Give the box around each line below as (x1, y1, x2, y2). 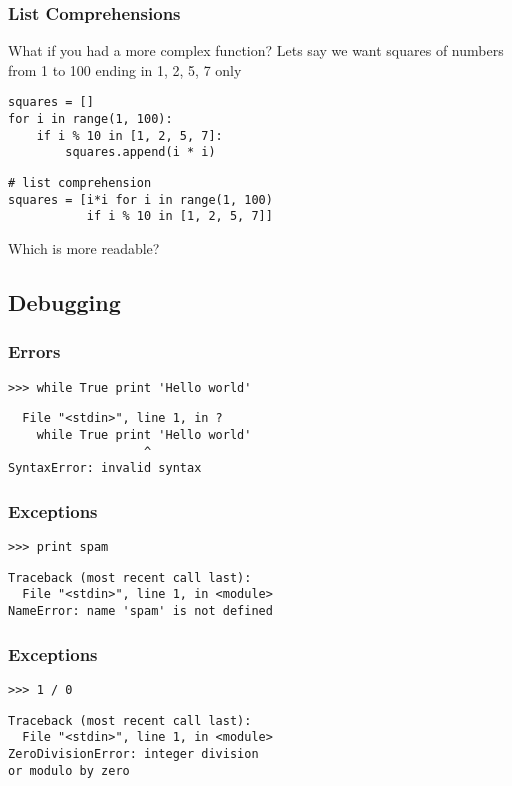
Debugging (8, 286, 121, 317)
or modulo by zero (8, 763, 130, 778)
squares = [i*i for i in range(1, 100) (8, 192, 273, 207)
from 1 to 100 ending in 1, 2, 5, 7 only (8, 59, 242, 80)
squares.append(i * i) (65, 145, 216, 160)
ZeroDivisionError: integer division (8, 746, 259, 761)
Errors (8, 339, 61, 364)
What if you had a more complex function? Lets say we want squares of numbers (8, 40, 504, 61)
